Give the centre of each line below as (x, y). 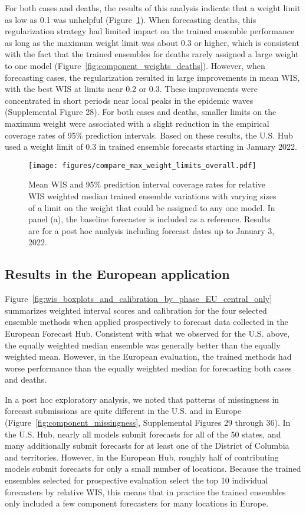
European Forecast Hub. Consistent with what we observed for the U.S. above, (147, 333)
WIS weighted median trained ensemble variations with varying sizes (152, 195)
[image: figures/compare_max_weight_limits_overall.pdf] (142, 165)
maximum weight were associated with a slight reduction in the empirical (137, 123)
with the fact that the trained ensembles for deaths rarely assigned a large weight (152, 54)
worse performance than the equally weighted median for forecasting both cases (148, 368)
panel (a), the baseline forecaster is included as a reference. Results (149, 219)
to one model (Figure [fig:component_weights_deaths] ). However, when (135, 65)
